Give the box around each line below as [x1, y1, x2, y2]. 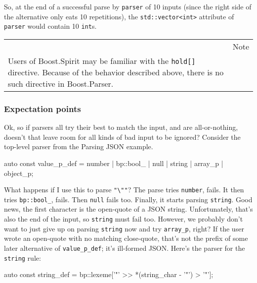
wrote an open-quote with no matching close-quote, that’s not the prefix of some [4, 233, 248, 243]
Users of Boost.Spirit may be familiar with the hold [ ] [8, 55, 196, 66]
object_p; [4, 168, 34, 178]
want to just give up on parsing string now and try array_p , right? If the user [4, 223, 244, 233]
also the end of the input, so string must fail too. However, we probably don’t [4, 214, 243, 224]
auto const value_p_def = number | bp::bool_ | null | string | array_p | [4, 158, 223, 168]
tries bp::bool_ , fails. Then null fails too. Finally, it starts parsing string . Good [4, 194, 253, 204]
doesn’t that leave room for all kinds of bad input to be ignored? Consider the [4, 131, 241, 142]
